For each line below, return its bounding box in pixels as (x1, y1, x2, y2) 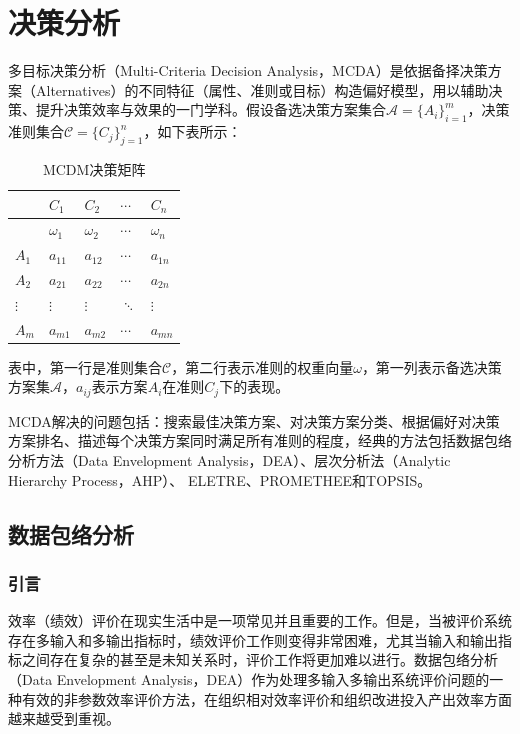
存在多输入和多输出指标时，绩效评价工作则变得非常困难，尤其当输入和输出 (8, 629, 498, 650)
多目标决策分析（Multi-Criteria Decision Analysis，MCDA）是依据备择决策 (8, 60, 488, 81)
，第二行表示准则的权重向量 (171, 356, 354, 377)
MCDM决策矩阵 (42, 158, 146, 179)
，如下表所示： (143, 121, 242, 142)
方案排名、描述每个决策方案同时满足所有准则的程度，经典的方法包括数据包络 (8, 430, 512, 451)
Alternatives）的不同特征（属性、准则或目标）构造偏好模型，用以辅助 (35, 79, 489, 100)
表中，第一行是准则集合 (8, 356, 162, 377)
